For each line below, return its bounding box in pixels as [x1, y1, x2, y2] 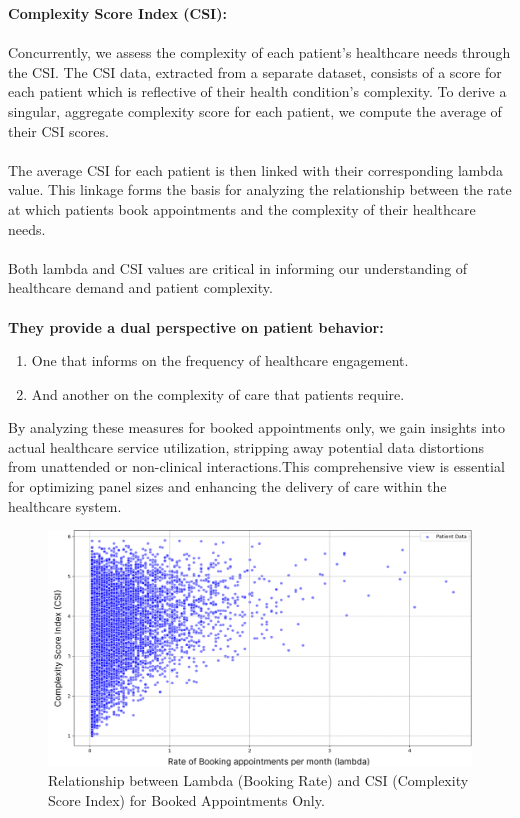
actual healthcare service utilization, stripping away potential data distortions [8, 436, 485, 457]
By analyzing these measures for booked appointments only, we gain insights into [8, 417, 505, 438]
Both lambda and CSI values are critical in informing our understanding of [8, 257, 468, 278]
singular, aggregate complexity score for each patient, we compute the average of [8, 100, 502, 121]
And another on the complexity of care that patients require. [31, 383, 405, 404]
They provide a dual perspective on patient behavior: [8, 316, 384, 337]
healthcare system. [8, 495, 122, 516]
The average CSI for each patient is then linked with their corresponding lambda [8, 159, 504, 180]
